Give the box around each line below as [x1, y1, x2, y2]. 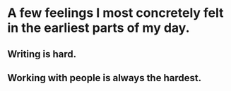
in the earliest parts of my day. [7, 20, 190, 36]
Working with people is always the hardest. [7, 72, 202, 84]
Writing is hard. [7, 48, 77, 60]
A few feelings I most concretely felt [7, 5, 224, 21]
